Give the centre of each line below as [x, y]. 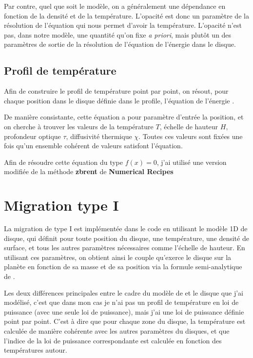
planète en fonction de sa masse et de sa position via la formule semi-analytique [123, 267]
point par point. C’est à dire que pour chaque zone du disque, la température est [125, 321]
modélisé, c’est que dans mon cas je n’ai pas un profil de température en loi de [121, 302]
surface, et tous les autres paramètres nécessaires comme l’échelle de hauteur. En [125, 248]
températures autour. [36, 350]
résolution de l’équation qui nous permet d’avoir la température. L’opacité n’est [123, 25]
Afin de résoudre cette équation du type [63, 162]
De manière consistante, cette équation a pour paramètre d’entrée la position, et [124, 117]
